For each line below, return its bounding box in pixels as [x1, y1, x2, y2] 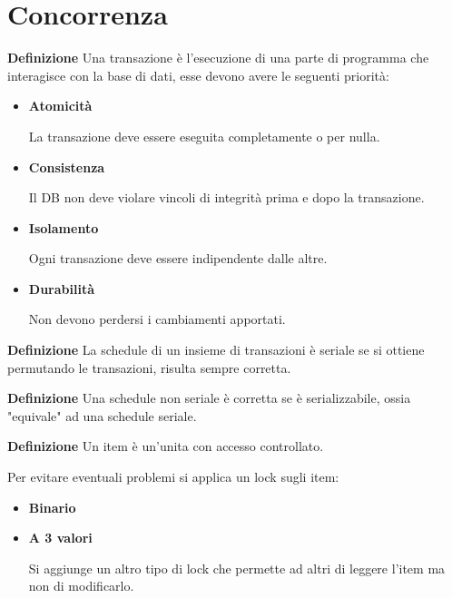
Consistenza [28, 157, 105, 176]
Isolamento [28, 218, 99, 237]
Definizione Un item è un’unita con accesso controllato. [7, 436, 324, 456]
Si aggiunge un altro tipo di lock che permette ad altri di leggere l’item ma [28, 558, 446, 577]
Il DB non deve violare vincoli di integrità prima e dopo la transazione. [28, 188, 425, 207]
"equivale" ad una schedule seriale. [7, 406, 197, 425]
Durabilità [28, 279, 94, 298]
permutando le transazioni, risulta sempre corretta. [7, 358, 291, 377]
